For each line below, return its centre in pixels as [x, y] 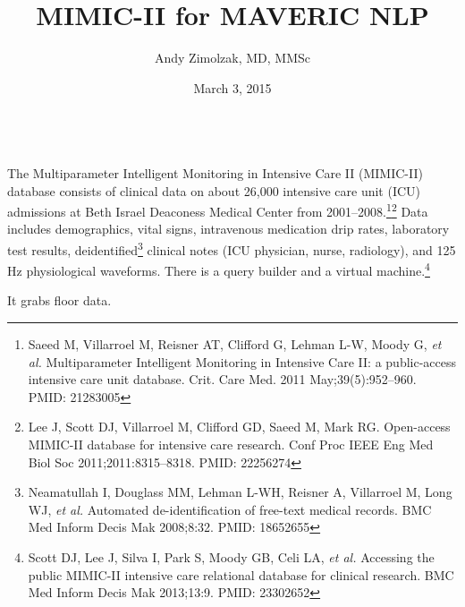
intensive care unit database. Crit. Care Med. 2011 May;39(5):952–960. [222, 379]
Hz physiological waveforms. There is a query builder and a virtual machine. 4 [219, 269]
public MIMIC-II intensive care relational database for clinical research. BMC [241, 574]
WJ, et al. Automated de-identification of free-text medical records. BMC [230, 509]
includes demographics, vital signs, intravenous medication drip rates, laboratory [228, 229]
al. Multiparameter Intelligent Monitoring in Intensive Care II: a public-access [242, 361]
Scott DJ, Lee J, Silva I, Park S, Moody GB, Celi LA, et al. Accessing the [231, 556]
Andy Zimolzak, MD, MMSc [232, 58]
